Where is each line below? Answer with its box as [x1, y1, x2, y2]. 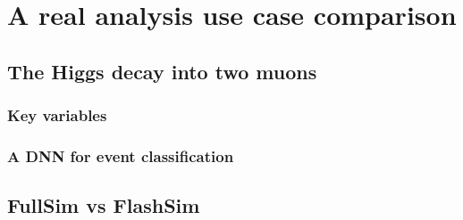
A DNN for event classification [7, 144, 234, 167]
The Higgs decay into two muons [7, 57, 317, 85]
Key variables [7, 104, 107, 126]
